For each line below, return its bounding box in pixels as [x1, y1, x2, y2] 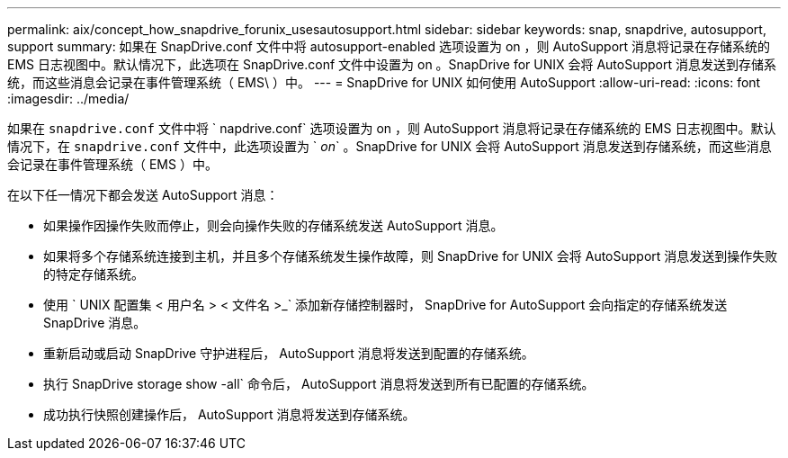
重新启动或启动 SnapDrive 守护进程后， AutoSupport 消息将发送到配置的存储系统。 [43, 346, 534, 361]
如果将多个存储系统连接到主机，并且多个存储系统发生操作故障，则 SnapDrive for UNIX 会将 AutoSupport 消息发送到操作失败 [43, 248, 778, 264]
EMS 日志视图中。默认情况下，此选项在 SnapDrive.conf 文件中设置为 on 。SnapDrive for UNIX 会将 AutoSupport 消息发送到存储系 [7, 57, 777, 72]
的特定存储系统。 [43, 266, 144, 282]
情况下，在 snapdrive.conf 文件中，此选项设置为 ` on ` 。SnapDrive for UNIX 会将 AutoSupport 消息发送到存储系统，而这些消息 [7, 139, 772, 154]
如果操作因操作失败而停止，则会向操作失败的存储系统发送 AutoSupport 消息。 [43, 218, 504, 233]
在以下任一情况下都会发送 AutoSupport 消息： [7, 187, 279, 202]
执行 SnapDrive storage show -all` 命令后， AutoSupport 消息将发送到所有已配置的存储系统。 [43, 376, 595, 391]
